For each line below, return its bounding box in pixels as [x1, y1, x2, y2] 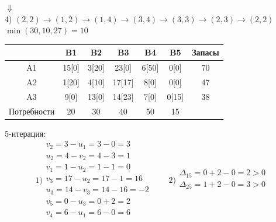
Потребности [9, 105, 55, 117]
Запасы [192, 46, 219, 58]
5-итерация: [5, 127, 46, 139]
